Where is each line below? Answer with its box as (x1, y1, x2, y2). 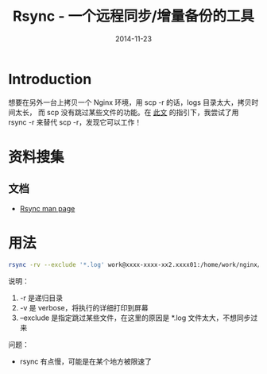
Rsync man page (19, 203, 75, 213)
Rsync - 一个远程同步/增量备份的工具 (12, 7, 255, 25)
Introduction (8, 70, 92, 88)
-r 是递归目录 (19, 293, 64, 303)
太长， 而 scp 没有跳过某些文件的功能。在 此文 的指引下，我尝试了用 (14, 107, 239, 117)
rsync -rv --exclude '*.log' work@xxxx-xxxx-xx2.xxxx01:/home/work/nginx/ (8, 260, 261, 268)
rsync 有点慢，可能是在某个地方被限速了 (19, 357, 153, 366)
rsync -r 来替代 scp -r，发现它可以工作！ (8, 117, 141, 127)
